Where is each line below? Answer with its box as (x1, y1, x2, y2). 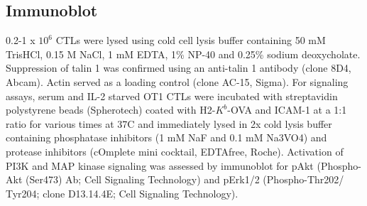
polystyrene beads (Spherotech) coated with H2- (6, 102, 216, 117)
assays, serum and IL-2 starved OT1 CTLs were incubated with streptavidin (6, 88, 338, 103)
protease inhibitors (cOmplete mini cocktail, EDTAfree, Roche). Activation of (6, 143, 344, 158)
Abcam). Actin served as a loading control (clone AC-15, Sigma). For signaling (6, 74, 349, 89)
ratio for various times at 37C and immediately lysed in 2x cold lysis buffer (6, 116, 332, 131)
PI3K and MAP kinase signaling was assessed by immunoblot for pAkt (6, 158, 314, 173)
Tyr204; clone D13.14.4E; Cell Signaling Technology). (6, 185, 239, 200)
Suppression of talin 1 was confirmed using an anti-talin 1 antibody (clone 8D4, (6, 60, 351, 75)
